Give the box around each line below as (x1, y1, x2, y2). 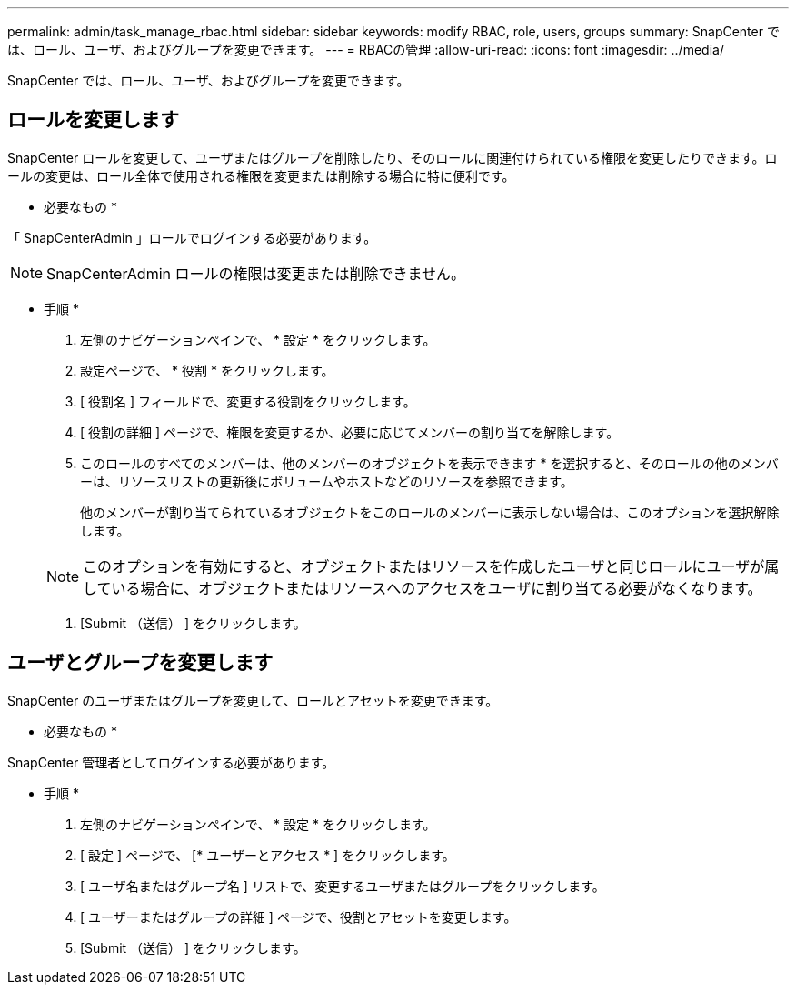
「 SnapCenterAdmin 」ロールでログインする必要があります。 (7, 229, 377, 245)
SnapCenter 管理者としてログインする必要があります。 (7, 754, 335, 770)
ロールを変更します (7, 108, 179, 132)
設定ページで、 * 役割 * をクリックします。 (80, 362, 334, 378)
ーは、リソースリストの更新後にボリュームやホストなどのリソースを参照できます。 (80, 473, 573, 489)
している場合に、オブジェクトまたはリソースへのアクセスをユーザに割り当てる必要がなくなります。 (83, 578, 762, 597)
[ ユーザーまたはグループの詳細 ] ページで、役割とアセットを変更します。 (80, 908, 517, 925)
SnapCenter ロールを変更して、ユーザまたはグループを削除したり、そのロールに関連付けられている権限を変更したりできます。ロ (7, 149, 778, 165)
